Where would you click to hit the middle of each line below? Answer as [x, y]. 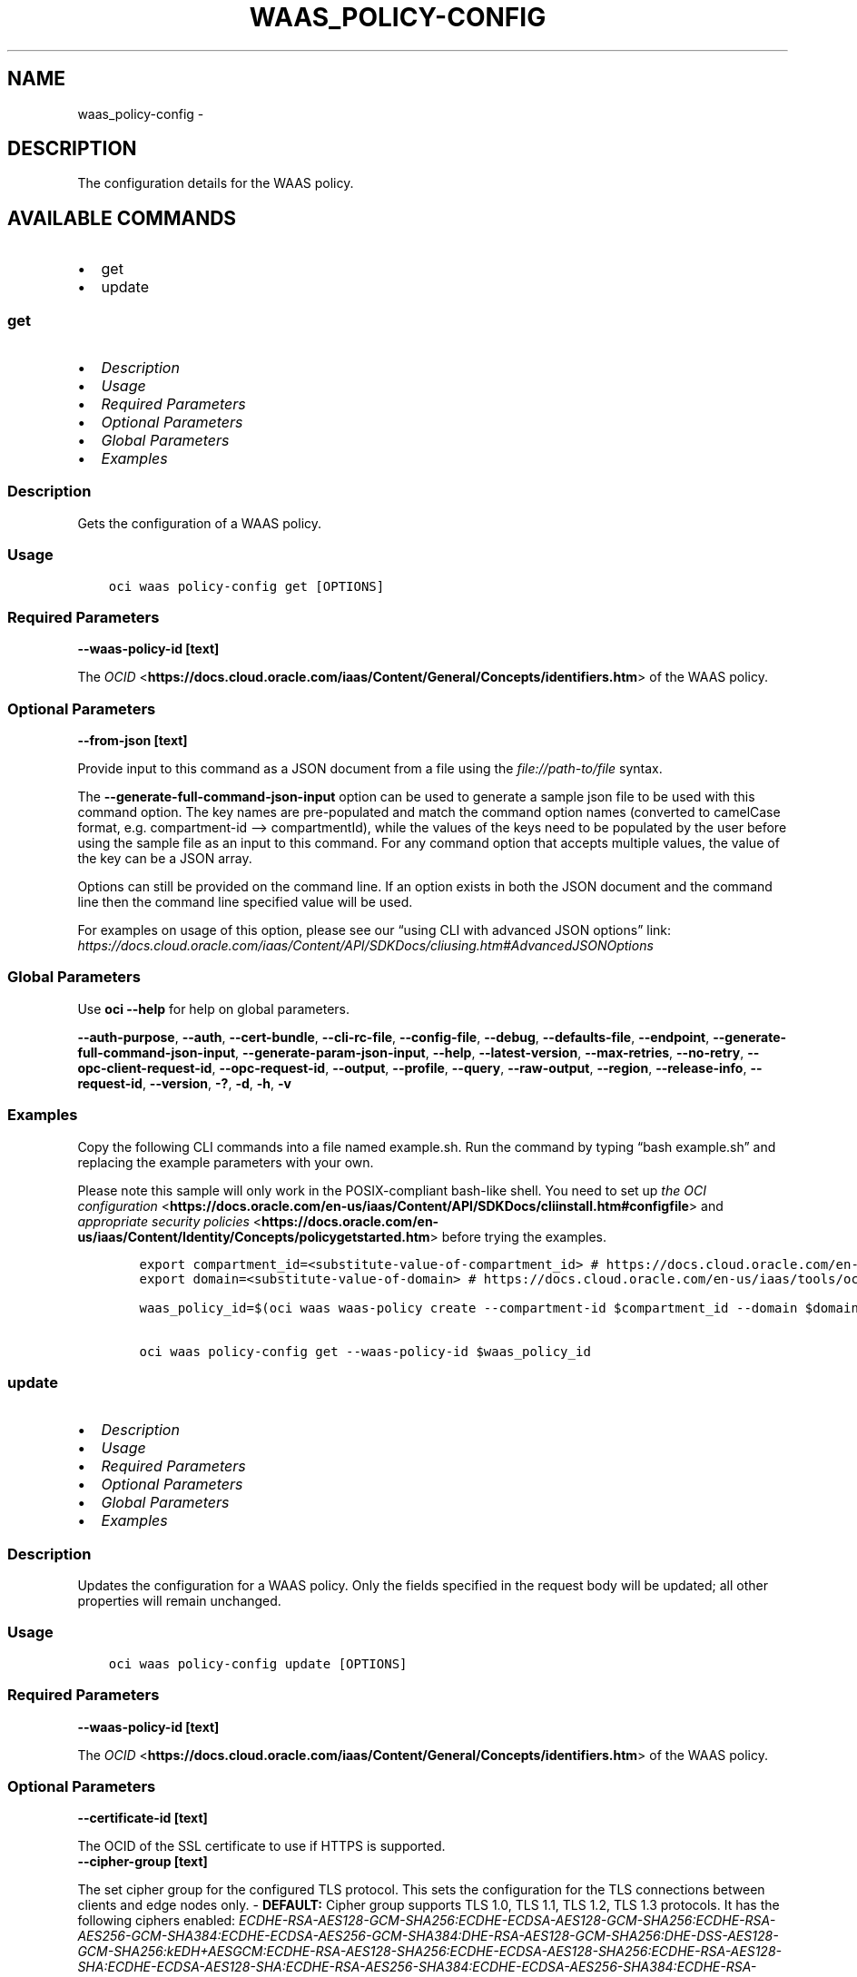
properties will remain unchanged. [179, 1601]
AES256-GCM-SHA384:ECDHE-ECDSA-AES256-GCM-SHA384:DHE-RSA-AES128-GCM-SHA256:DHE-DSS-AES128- [428, 1936]
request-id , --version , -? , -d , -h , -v [184, 1083]
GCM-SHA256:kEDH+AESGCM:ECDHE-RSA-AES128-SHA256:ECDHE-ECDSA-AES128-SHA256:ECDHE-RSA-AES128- [429, 1952]
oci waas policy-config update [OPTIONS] [258, 1663]
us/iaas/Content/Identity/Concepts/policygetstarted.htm [254, 1236]
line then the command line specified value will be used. [245, 902]
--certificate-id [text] [143, 1818]
